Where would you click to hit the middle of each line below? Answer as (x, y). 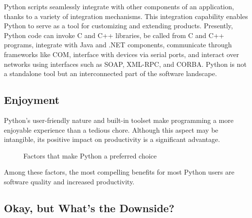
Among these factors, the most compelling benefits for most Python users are (119, 172)
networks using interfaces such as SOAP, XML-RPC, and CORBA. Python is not (125, 64)
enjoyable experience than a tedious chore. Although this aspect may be (111, 129)
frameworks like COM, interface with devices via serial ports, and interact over (122, 54)
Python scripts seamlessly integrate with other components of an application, (119, 6)
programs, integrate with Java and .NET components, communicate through (118, 45)
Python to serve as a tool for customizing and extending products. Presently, (118, 26)
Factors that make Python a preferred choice (90, 155)
